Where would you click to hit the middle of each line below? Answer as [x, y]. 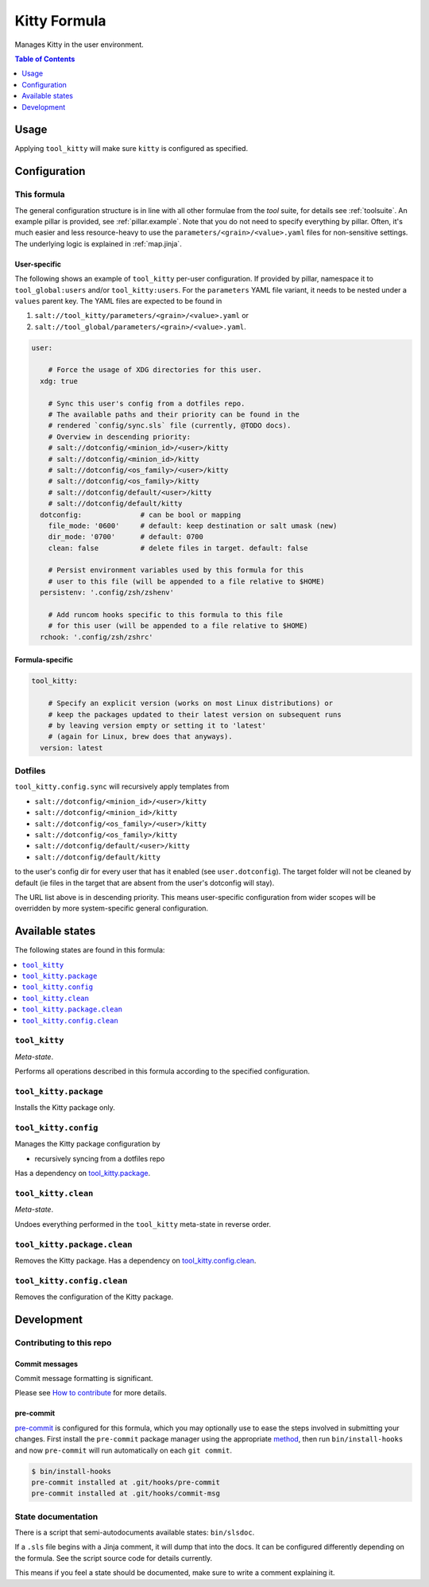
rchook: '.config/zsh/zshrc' [97, 637]
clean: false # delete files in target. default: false [178, 548]
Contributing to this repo [63, 1342]
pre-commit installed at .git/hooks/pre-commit [126, 1482]
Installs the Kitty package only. [65, 1108]
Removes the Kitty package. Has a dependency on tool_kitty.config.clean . [135, 1260]
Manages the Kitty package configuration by [87, 1144]
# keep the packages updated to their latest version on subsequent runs [195, 714]
